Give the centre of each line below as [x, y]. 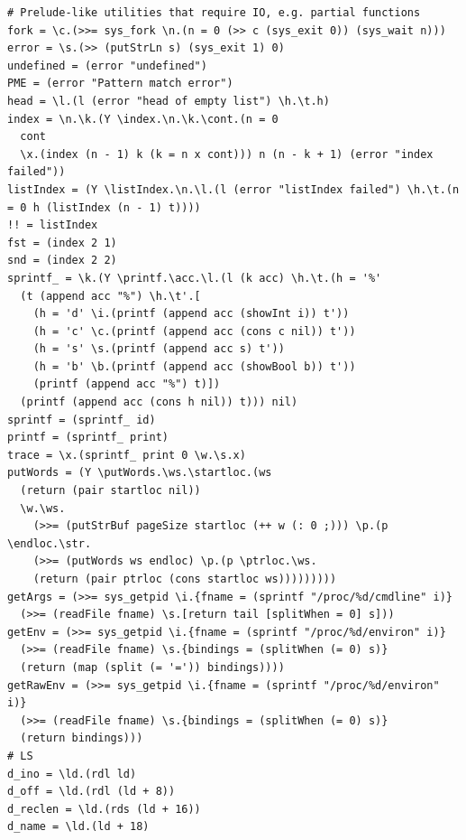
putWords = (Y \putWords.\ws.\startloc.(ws [140, 473]
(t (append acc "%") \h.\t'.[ [110, 296]
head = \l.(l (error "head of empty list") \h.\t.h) [169, 101]
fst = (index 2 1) [62, 243]
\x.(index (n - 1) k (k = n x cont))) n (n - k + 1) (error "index [227, 154]
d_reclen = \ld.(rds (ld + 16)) [104, 809]
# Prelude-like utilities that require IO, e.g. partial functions [214, 13]
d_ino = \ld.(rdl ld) [72, 774]
